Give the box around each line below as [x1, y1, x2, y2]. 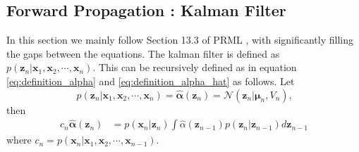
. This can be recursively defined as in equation [92, 60, 297, 75]
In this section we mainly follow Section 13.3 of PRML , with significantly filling [6, 32, 354, 47]
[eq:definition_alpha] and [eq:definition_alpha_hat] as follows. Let [6, 73, 295, 88]
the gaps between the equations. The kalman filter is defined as [6, 46, 280, 61]
